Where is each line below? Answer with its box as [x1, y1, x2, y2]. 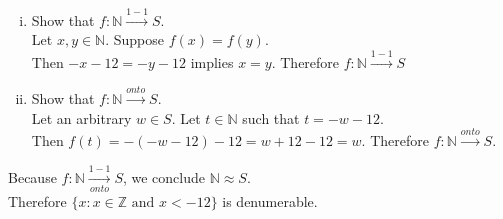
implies [190, 51, 234, 72]
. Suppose [105, 29, 165, 50]
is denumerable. [222, 190, 318, 211]
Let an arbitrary [31, 107, 132, 128]
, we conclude [122, 166, 206, 187]
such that [242, 107, 300, 128]
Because [8, 166, 57, 187]
